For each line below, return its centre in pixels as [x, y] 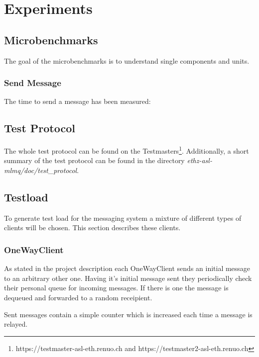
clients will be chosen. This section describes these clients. [92, 227]
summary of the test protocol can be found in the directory [94, 160]
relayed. [16, 324]
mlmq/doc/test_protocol [41, 170]
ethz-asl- [199, 160]
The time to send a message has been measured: [77, 101]
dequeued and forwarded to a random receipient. [78, 298]
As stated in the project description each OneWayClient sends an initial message [127, 268]
